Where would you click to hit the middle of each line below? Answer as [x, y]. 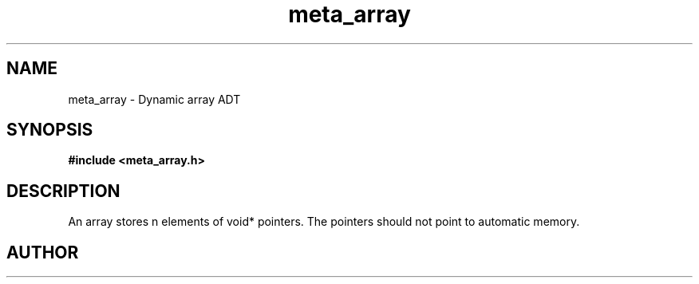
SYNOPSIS [50, 130]
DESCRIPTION [63, 191]
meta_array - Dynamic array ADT [154, 99]
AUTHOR [43, 252]
